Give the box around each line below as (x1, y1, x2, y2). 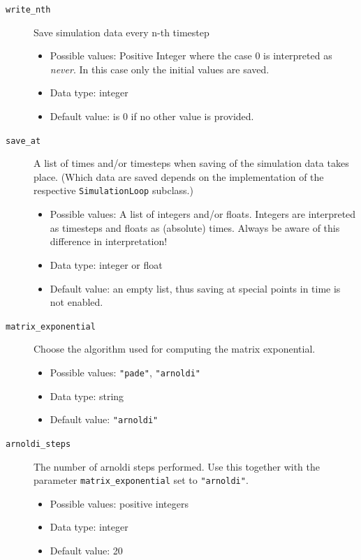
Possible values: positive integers (50, 496, 189, 510)
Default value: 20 (50, 543, 123, 557)
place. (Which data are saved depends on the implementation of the (34, 169, 324, 184)
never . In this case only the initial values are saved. (50, 61, 270, 76)
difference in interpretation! (50, 234, 168, 249)
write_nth (6, 5, 51, 15)
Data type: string (50, 388, 124, 403)
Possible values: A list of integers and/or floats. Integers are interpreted (50, 207, 356, 221)
